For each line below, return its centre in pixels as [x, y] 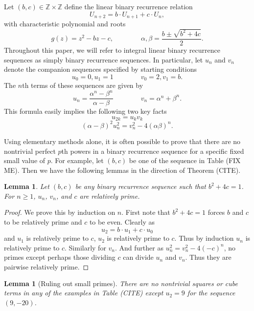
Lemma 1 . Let [27, 186]
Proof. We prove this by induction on [60, 212]
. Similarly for [85, 247]
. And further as [139, 247]
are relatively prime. [110, 196]
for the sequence [211, 293]
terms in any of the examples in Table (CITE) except [84, 293]
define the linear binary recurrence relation [128, 6]
